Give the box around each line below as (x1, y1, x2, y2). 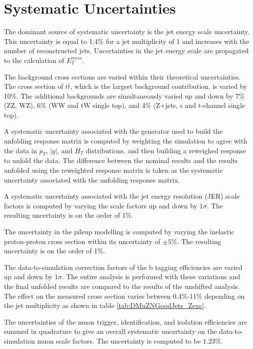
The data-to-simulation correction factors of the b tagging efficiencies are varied (4, 262, 243, 272)
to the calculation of (4, 55, 64, 65)
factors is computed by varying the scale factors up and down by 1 (4, 200, 203, 210)
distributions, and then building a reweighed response (85, 145, 246, 155)
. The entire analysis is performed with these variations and (62, 271, 240, 282)
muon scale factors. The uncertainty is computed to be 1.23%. (37, 335, 223, 346)
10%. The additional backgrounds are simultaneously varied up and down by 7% (4, 90, 245, 101)
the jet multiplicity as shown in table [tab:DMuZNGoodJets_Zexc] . (4, 300, 206, 310)
